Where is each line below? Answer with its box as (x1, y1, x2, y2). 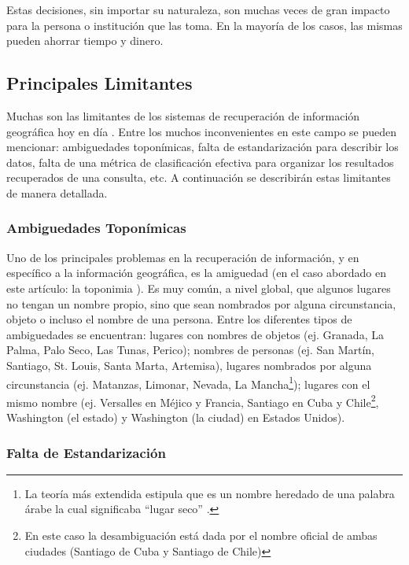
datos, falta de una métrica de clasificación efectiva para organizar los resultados (6, 153, 394, 170)
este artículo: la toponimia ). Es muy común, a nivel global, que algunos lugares (6, 279, 391, 296)
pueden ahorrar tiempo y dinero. (6, 32, 164, 49)
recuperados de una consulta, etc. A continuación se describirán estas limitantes (6, 169, 391, 186)
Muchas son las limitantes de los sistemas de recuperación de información (6, 107, 360, 124)
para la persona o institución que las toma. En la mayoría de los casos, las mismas (6, 17, 403, 33)
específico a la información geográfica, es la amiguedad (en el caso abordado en (6, 264, 386, 281)
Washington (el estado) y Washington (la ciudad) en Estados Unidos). (6, 409, 345, 426)
